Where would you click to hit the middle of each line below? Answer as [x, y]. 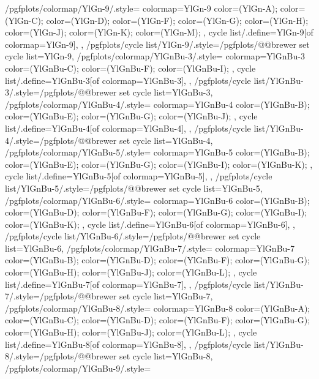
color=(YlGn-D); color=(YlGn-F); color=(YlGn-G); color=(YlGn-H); [177, 20]
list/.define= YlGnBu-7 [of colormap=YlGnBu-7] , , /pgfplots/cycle [128, 284]
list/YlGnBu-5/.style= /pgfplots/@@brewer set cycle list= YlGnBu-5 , [134, 188]
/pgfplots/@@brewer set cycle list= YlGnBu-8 [125, 356]
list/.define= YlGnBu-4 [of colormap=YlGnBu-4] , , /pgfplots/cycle [128, 128]
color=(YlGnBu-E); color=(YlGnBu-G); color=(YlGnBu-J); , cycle [131, 116]
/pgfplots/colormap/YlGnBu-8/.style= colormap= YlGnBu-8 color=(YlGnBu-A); [158, 308]
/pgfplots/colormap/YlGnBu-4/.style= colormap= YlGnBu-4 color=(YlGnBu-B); [157, 104]
